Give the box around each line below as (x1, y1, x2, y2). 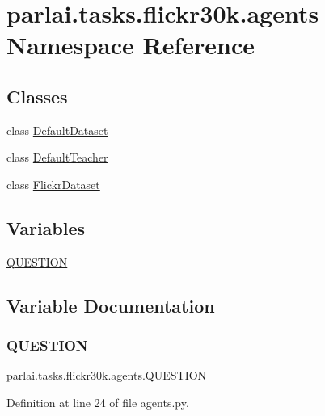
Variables (6, 215, 86, 240)
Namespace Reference (6, 28, 255, 61)
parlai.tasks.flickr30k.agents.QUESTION (6, 367, 207, 384)
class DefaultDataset (6, 121, 108, 138)
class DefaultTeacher (6, 149, 108, 166)
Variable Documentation (6, 292, 215, 317)
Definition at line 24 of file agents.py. (6, 393, 189, 410)
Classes (6, 83, 68, 108)
